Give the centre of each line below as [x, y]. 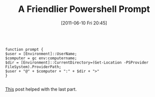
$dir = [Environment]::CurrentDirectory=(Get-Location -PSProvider [77, 62]
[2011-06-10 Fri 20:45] [84, 23]
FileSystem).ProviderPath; [33, 67]
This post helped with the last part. [41, 89]
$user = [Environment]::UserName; [41, 54]
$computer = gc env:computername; [41, 58]
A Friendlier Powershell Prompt [84, 9]
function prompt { [24, 49]
